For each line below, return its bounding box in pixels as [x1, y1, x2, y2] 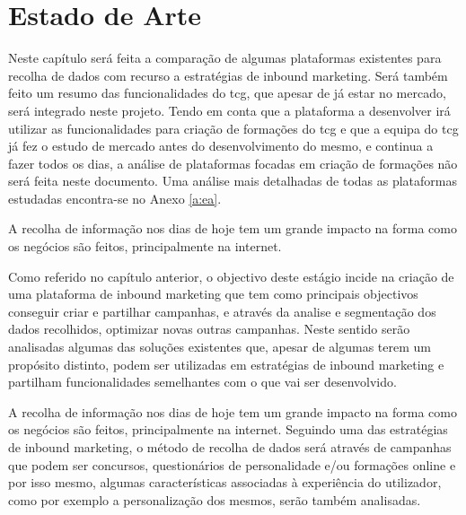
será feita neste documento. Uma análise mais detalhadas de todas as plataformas [8, 171, 457, 190]
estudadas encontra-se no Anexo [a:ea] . [8, 188, 222, 207]
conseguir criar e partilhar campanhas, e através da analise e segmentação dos [8, 301, 436, 320]
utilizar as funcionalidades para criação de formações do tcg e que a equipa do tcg [8, 118, 459, 137]
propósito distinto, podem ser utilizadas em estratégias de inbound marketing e [8, 354, 444, 373]
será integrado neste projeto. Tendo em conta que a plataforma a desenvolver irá [8, 100, 451, 119]
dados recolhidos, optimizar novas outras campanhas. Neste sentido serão [8, 319, 410, 338]
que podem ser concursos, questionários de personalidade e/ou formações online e [8, 455, 456, 474]
